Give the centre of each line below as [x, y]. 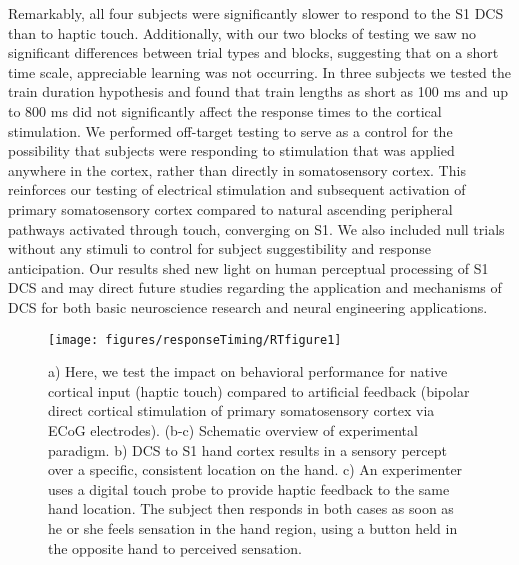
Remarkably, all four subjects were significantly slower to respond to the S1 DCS [256, 13]
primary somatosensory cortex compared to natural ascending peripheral [230, 208]
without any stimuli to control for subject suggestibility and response [219, 248]
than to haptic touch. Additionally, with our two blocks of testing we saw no [242, 32]
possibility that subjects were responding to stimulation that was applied [231, 150]
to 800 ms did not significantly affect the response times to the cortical [225, 110]
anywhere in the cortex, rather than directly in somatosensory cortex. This [237, 169]
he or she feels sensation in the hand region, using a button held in [253, 527]
